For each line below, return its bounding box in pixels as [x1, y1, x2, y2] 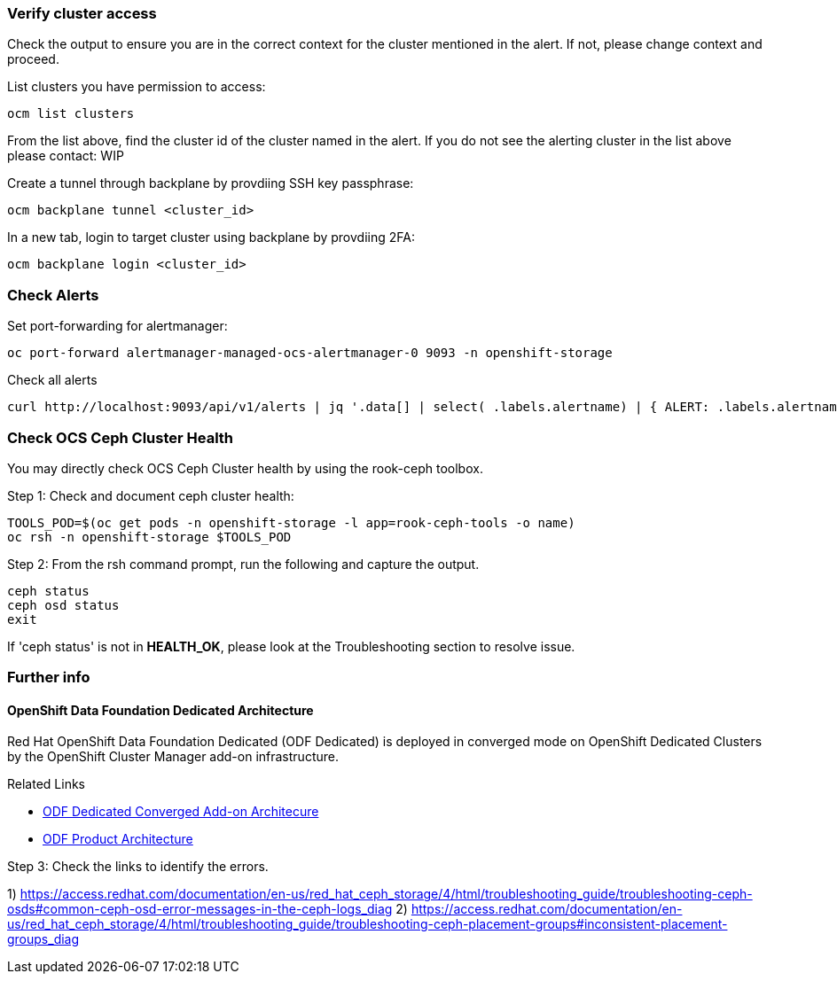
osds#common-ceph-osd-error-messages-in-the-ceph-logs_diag [7, 901, 393, 917]
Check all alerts [7, 372, 98, 388]
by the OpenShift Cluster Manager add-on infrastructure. [7, 749, 339, 765]
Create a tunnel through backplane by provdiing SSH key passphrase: [7, 175, 414, 191]
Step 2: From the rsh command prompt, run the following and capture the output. [7, 556, 480, 572]
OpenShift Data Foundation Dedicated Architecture [7, 702, 314, 718]
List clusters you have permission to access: [7, 79, 266, 95]
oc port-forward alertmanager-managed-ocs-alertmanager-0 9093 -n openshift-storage [7, 346, 613, 361]
